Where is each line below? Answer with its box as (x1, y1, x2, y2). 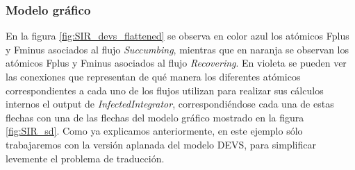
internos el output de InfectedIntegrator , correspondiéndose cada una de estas (6, 96, 334, 111)
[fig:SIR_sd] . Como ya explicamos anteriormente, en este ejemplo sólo (6, 124, 303, 138)
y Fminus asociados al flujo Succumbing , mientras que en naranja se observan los (6, 42, 349, 56)
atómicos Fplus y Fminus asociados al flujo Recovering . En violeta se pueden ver (6, 56, 347, 70)
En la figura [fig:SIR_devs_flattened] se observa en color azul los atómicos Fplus (6, 28, 349, 43)
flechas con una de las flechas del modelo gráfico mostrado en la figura (6, 110, 304, 124)
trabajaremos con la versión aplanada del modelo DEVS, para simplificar (6, 137, 316, 151)
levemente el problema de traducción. (6, 151, 165, 165)
